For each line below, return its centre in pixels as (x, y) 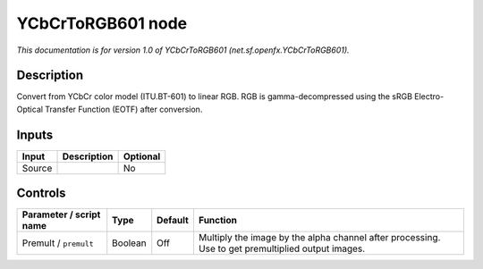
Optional (142, 156)
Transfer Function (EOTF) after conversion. (124, 109)
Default (173, 221)
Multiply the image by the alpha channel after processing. (319, 238)
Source (37, 168)
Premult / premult (58, 243)
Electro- (429, 97)
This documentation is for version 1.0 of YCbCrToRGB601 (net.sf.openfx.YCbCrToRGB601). (183, 50)
